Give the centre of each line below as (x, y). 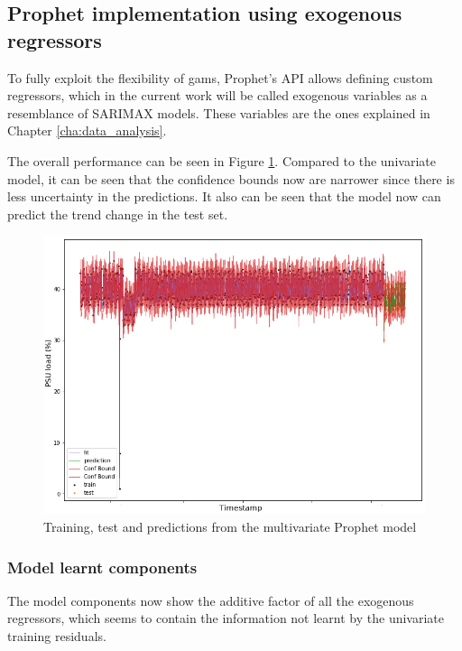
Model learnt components (102, 567)
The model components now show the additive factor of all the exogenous (211, 600)
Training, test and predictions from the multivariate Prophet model (230, 527)
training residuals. (57, 636)
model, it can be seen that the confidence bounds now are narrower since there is (231, 178)
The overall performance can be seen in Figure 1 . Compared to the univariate (222, 160)
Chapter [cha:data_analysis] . (87, 130)
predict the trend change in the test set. (118, 214)
